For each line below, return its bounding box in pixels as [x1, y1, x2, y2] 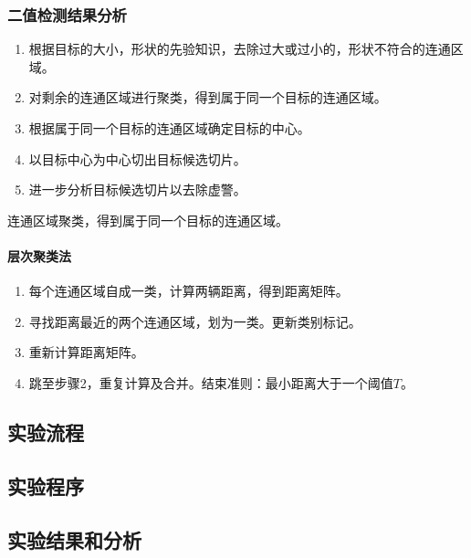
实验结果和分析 [7, 525, 141, 553]
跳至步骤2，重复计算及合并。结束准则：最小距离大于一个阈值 [28, 373, 393, 392]
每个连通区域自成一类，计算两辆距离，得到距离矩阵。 [28, 281, 349, 300]
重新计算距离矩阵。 [28, 342, 144, 362]
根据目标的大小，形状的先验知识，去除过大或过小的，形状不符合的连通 [28, 39, 451, 58]
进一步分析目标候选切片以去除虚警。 [28, 180, 246, 199]
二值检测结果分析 [7, 3, 127, 26]
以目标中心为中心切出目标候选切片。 [28, 149, 246, 168]
